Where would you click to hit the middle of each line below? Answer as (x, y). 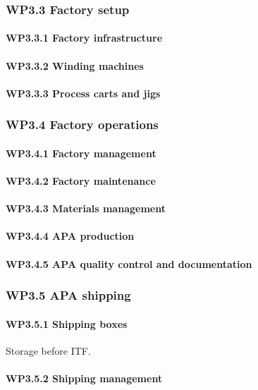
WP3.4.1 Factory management (81, 153)
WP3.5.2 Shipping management (84, 378)
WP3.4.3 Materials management (86, 208)
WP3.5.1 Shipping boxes (67, 323)
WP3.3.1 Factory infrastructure (84, 38)
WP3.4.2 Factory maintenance (81, 181)
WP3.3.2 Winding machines (75, 65)
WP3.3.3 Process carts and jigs (83, 93)
